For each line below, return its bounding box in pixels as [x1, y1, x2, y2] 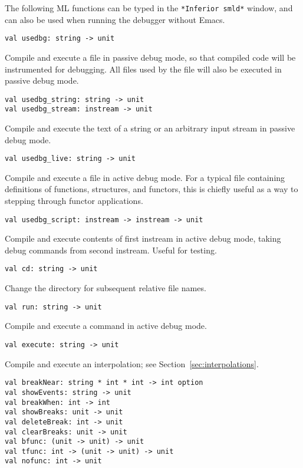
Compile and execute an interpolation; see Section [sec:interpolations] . [5, 357, 259, 370]
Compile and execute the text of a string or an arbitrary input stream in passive [5, 122, 295, 134]
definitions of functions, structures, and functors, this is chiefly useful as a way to [5, 183, 298, 195]
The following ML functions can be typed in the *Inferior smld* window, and [5, 2, 293, 14]
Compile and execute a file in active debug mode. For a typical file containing [5, 171, 285, 183]
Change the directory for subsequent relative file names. [5, 282, 206, 294]
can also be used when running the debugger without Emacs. [5, 13, 225, 25]
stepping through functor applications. [5, 195, 143, 207]
